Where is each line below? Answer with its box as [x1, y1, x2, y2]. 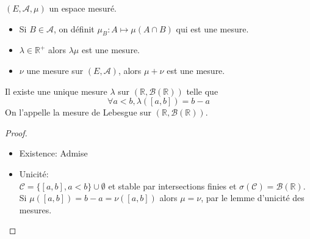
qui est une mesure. [176, 22, 249, 35]
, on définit [53, 22, 95, 35]
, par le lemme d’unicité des [201, 191, 305, 204]
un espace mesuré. [49, 2, 117, 14]
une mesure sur [26, 64, 84, 76]
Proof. [5, 126, 27, 139]
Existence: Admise [19, 147, 88, 160]
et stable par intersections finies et [108, 179, 237, 192]
